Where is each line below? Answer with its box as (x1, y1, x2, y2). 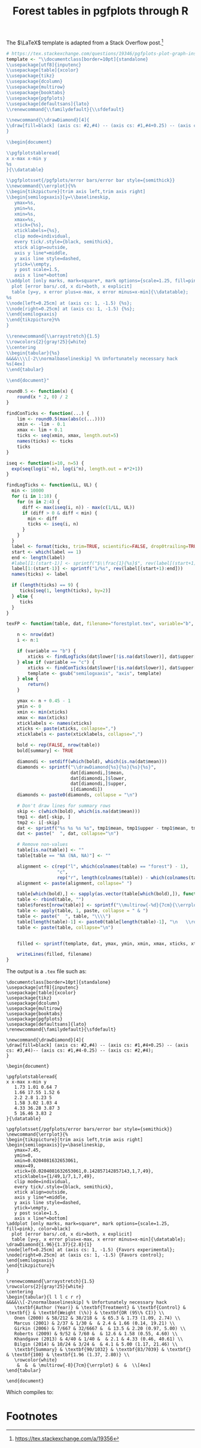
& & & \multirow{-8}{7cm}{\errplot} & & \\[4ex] (17, 1362, 151, 1368)
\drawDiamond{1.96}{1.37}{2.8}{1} (6, 1242, 93, 1248)
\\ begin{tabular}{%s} (6, 350, 60, 356)
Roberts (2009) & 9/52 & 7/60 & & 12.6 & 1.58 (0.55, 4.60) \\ (14, 1331, 178, 1337)
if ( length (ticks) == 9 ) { (11, 582, 79, 588)
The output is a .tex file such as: (6, 968, 87, 975)
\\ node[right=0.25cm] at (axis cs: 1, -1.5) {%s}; (6, 306, 135, 312)
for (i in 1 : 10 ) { (11, 493, 58, 499)
